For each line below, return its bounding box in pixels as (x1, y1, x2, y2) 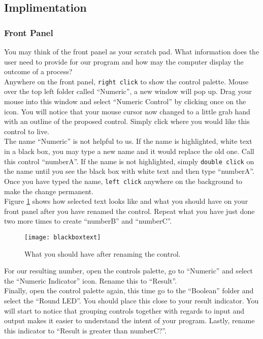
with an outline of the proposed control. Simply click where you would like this (4, 116, 250, 127)
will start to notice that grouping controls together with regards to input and (4, 305, 245, 316)
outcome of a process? (4, 66, 73, 77)
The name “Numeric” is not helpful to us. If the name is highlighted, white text (4, 136, 252, 146)
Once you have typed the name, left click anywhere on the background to (4, 175, 243, 186)
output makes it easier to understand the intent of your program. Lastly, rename (4, 315, 255, 326)
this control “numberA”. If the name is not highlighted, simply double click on (4, 156, 254, 166)
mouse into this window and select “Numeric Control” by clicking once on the (4, 96, 246, 107)
